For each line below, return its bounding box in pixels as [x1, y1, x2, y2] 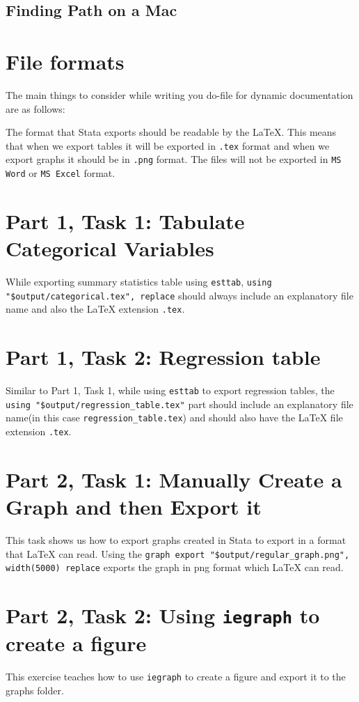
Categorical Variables [6, 234, 214, 263]
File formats [6, 47, 125, 75]
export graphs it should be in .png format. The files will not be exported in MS [6, 152, 342, 166]
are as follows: [6, 101, 65, 116]
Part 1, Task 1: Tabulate [6, 206, 245, 235]
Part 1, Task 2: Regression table [6, 343, 321, 371]
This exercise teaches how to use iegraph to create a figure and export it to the [6, 669, 346, 684]
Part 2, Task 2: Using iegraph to [6, 601, 320, 630]
